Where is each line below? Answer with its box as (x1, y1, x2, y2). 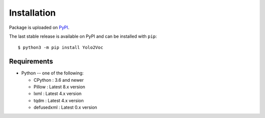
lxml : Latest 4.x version (33, 91, 82, 96)
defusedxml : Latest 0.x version (33, 104, 98, 110)
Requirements (9, 57, 53, 66)
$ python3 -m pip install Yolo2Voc (18, 45, 104, 50)
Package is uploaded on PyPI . (9, 24, 70, 30)
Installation (9, 7, 56, 18)
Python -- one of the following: (21, 70, 84, 76)
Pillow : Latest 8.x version (33, 84, 85, 90)
